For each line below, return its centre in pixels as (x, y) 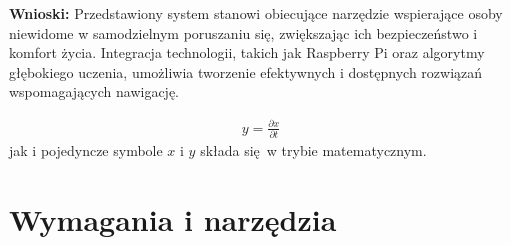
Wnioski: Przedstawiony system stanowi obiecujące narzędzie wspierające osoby (256, 13)
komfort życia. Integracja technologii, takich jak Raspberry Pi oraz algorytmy (247, 52)
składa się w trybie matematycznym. (313, 149)
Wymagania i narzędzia (173, 218)
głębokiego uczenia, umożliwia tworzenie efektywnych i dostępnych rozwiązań (246, 71)
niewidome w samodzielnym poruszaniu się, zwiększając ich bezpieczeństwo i (243, 32)
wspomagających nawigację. (94, 91)
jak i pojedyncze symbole (86, 149)
